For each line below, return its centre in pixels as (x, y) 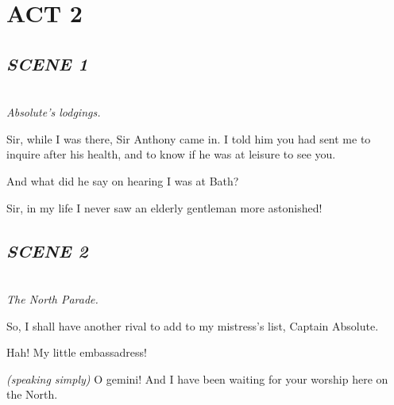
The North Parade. (52, 298)
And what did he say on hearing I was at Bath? (123, 180)
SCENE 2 (47, 250)
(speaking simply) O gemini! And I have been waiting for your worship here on (197, 378)
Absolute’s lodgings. (54, 112)
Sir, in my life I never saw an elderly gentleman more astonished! (164, 207)
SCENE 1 (47, 63)
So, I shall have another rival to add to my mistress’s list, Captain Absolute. (193, 325)
